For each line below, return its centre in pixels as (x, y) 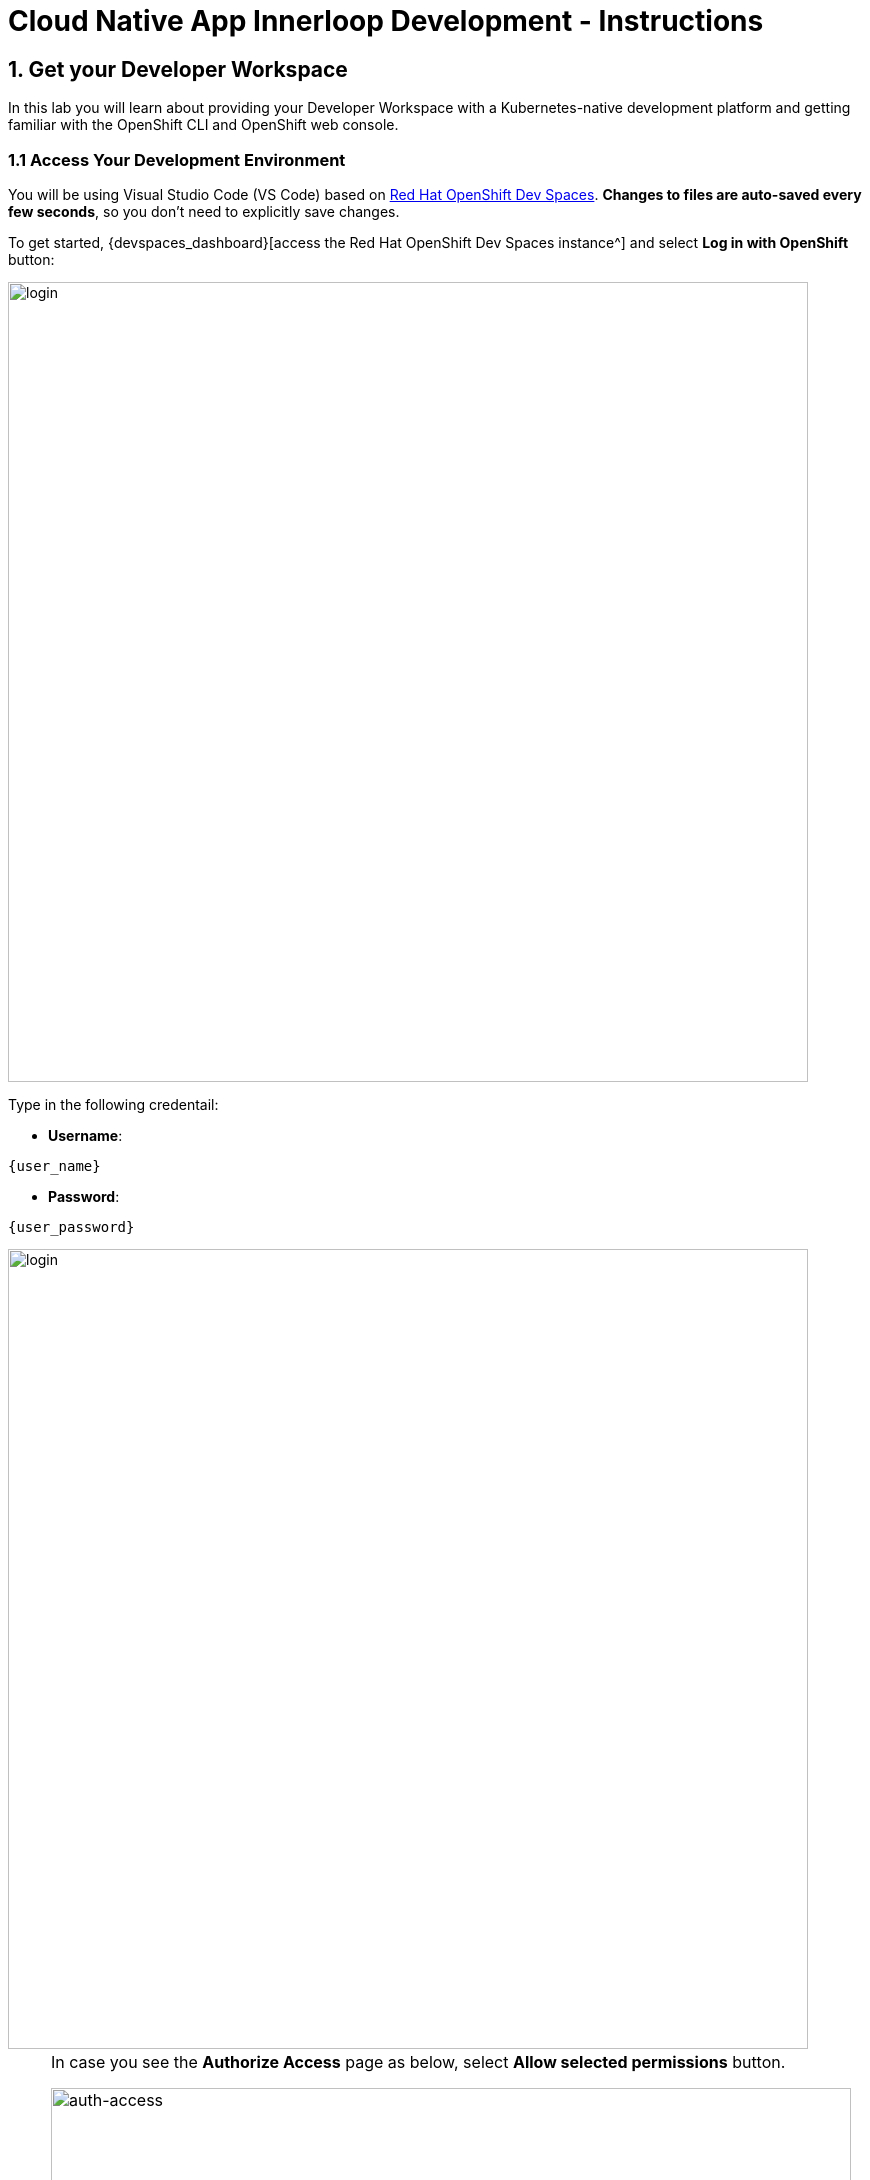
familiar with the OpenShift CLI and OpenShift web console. (203, 125)
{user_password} (71, 1226)
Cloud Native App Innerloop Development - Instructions (386, 21)
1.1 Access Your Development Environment (177, 159)
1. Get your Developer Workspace (178, 69)
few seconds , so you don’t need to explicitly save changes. (204, 211)
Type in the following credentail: (113, 1104)
